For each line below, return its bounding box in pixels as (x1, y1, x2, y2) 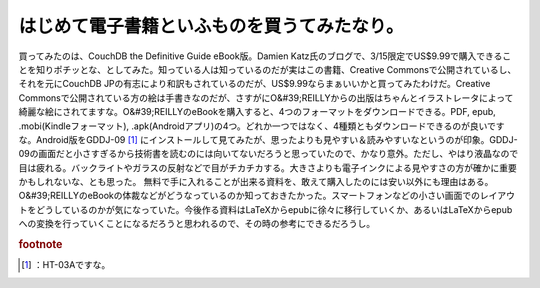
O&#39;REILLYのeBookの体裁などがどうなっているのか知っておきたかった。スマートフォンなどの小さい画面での (18, 190, 480, 202)
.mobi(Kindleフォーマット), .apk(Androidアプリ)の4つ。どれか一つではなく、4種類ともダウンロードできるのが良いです (18, 120, 505, 132)
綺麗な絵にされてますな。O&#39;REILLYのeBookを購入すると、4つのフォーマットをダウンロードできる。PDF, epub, (18, 106, 497, 118)
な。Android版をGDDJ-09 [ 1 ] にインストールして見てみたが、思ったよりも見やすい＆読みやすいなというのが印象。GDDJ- (18, 133, 519, 145)
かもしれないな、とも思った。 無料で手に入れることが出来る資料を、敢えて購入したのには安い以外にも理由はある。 (18, 176, 494, 188)
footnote (18, 238, 63, 252)
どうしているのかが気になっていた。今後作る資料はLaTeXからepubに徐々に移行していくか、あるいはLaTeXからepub (35, 203, 513, 215)
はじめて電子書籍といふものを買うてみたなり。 (18, 15, 404, 37)
